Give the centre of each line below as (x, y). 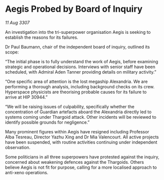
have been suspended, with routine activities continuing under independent (81, 142)
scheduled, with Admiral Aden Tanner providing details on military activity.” (81, 72)
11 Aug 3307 (17, 23)
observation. (18, 147)
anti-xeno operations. (27, 172)
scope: (12, 52)
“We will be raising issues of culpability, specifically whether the (70, 106)
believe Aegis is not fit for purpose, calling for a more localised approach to (81, 167)
